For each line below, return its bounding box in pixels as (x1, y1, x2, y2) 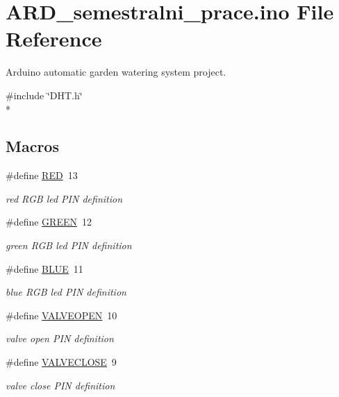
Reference (6, 24, 102, 53)
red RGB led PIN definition (6, 191, 123, 205)
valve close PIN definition (6, 378, 115, 392)
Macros (6, 135, 59, 157)
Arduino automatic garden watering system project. (6, 65, 226, 79)
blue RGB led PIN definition (6, 285, 126, 299)
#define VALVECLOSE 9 (6, 355, 117, 369)
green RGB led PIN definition (6, 238, 132, 253)
